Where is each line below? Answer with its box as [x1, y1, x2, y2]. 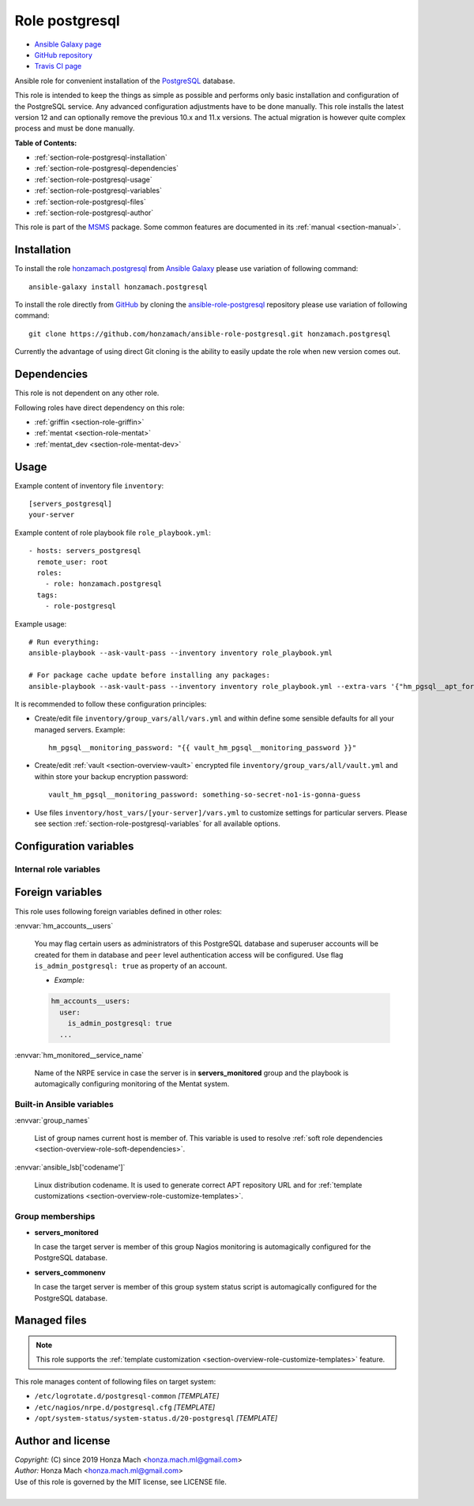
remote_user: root [36, 557, 108, 567]
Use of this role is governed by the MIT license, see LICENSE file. [14, 1477, 227, 1486]
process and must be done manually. [14, 123, 135, 134]
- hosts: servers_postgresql [28, 546, 141, 555]
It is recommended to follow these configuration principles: [14, 699, 207, 709]
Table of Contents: [14, 138, 77, 148]
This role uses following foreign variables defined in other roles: [14, 906, 223, 916]
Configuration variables [14, 839, 134, 853]
